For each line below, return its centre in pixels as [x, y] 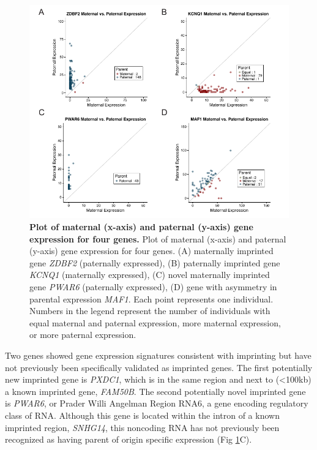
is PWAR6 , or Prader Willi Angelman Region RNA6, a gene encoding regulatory [157, 403]
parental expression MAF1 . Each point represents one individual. [151, 298]
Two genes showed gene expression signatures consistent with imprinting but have [158, 355]
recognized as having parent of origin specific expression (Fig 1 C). [129, 439]
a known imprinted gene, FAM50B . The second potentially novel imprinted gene [155, 391]
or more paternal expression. [83, 335]
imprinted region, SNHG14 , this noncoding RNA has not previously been [142, 427]
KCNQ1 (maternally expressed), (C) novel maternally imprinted [150, 275]
